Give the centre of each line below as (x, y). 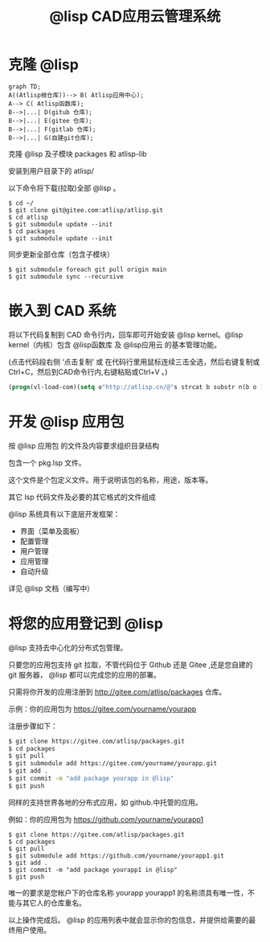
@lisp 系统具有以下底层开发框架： (64, 514)
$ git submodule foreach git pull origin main (88, 269)
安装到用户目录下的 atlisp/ (51, 170)
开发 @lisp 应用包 (66, 422)
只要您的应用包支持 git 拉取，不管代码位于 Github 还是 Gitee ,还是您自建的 (131, 665)
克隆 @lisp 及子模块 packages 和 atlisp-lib (78, 154)
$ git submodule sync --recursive (66, 276)
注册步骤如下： (33, 726)
